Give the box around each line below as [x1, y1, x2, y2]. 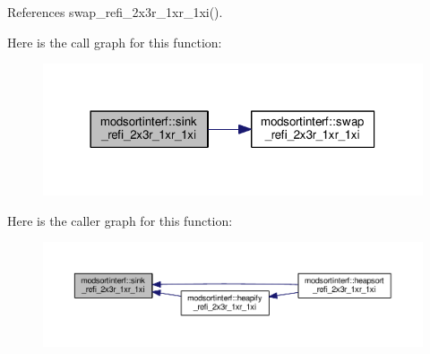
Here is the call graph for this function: [7, 32, 222, 51]
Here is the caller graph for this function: [7, 211, 233, 229]
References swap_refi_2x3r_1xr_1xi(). [7, 3, 223, 21]
